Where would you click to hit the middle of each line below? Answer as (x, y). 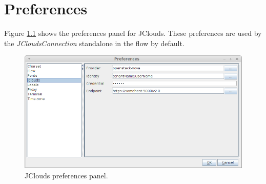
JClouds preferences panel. (66, 175)
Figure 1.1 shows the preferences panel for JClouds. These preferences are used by (133, 33)
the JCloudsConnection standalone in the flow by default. (94, 43)
